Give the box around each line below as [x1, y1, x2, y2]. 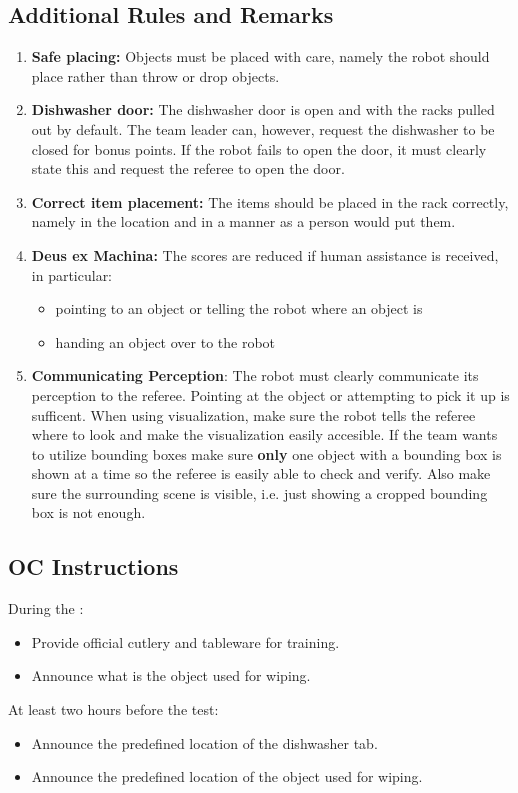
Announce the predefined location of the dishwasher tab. [31, 732, 378, 753]
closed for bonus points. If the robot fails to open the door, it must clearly [31, 138, 487, 159]
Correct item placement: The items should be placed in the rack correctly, [31, 191, 509, 212]
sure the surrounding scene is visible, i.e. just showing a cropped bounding [31, 482, 488, 503]
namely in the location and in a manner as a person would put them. [31, 211, 456, 232]
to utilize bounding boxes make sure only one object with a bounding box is [31, 443, 502, 464]
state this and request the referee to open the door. [31, 158, 345, 179]
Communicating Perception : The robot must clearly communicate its [31, 365, 479, 386]
